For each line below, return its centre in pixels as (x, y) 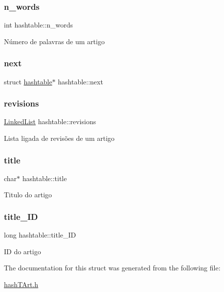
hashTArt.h (21, 284)
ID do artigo (22, 251)
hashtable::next (80, 81)
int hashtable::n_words (38, 25)
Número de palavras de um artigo (54, 41)
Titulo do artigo (28, 195)
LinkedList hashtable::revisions (50, 121)
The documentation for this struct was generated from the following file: (112, 268)
